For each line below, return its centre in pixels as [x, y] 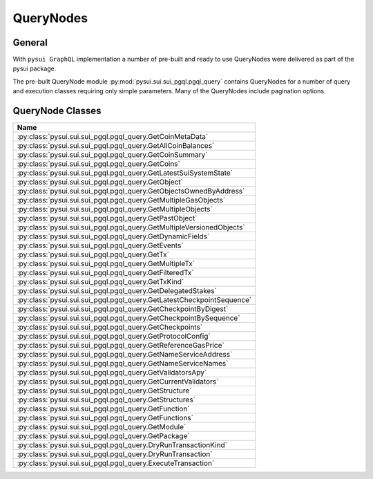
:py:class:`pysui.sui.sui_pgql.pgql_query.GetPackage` [103, 436]
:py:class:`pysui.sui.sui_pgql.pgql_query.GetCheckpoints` [110, 327]
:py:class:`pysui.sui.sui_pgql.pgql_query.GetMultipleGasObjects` [121, 200]
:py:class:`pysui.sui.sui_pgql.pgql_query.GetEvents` [100, 245]
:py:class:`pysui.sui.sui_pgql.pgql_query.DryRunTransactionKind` [122, 445]
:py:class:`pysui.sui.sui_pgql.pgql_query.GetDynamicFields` [113, 236]
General [30, 43]
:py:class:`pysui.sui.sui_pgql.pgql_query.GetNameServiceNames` [123, 364]
